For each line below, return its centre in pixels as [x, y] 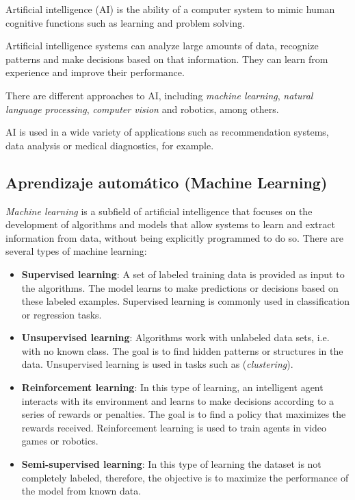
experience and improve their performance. [95, 72]
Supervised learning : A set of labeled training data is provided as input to [183, 274]
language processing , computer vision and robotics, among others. [142, 109]
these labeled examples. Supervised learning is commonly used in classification [186, 301]
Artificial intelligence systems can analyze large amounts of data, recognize [162, 46]
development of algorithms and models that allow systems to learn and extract [170, 224]
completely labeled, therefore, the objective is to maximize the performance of [185, 477]
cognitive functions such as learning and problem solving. [126, 22]
